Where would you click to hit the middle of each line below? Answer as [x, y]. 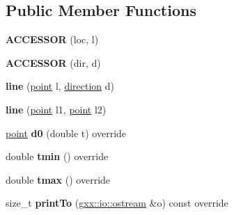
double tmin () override [57, 156]
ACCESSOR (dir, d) [53, 62]
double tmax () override [58, 179]
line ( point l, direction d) [60, 86]
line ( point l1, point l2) [56, 109]
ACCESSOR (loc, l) [52, 39]
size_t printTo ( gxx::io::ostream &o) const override [117, 203]
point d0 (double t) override [66, 133]
